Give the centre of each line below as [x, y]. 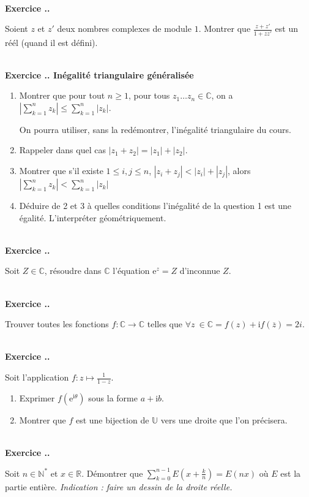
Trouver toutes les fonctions [57, 324]
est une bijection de [112, 419]
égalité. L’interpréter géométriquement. [93, 217]
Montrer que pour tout [62, 95]
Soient [17, 28]
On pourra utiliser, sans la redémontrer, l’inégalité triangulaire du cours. [155, 129]
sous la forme [113, 397]
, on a [222, 95]
